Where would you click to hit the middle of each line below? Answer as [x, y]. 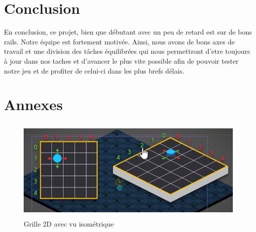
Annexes [34, 104]
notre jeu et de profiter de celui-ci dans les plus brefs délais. [94, 70]
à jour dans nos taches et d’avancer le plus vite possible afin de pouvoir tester [121, 60]
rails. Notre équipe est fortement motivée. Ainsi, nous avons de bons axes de [119, 41]
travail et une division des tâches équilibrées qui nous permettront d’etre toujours [127, 51]
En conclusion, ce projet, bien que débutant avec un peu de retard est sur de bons [128, 32]
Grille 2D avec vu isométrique [69, 223]
